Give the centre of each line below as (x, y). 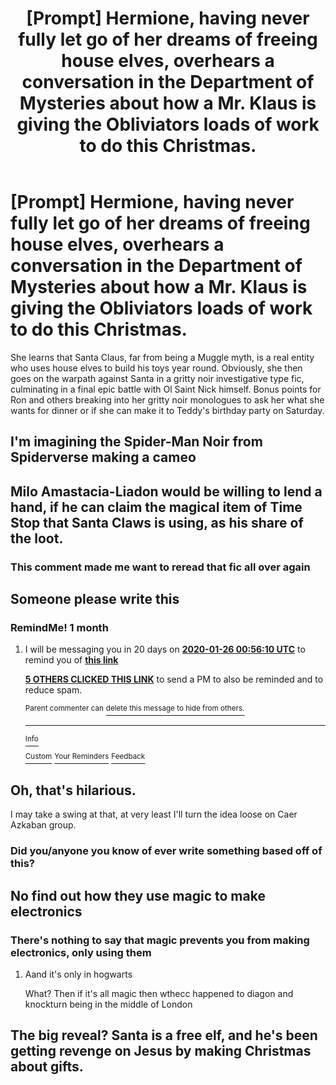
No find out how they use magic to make (138, 895)
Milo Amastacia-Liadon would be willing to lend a (166, 491)
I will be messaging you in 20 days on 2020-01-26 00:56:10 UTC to (165, 649)
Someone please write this (95, 599)
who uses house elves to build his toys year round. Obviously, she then (156, 368)
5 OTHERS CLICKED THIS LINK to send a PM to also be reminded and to (174, 679)
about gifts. (47, 1067)
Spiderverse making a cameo (103, 457)
